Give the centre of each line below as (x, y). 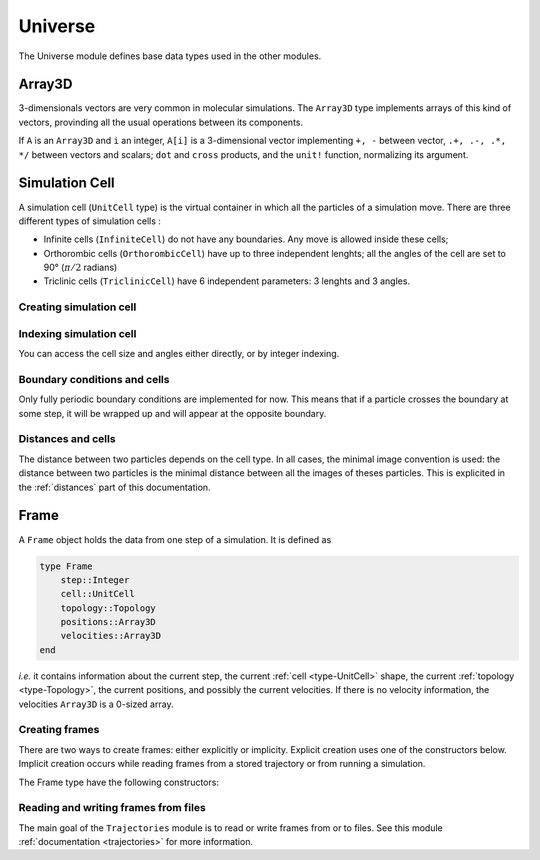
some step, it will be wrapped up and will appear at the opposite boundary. (172, 413)
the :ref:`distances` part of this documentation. (114, 487)
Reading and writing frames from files (112, 808)
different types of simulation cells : (90, 221)
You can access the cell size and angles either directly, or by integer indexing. (179, 354)
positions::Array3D (108, 622)
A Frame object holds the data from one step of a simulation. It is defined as (175, 539)
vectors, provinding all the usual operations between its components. (161, 122)
